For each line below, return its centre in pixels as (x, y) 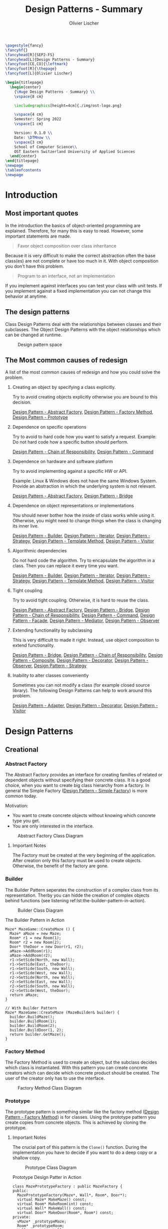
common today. (21, 796)
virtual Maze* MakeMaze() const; (52, 1200)
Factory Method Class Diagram (50, 1088)
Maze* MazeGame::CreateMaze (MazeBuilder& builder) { (62, 1012)
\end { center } (23, 156)
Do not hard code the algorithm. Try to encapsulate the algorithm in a (83, 560)
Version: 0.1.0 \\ (33, 133)
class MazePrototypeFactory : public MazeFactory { (67, 1186)
